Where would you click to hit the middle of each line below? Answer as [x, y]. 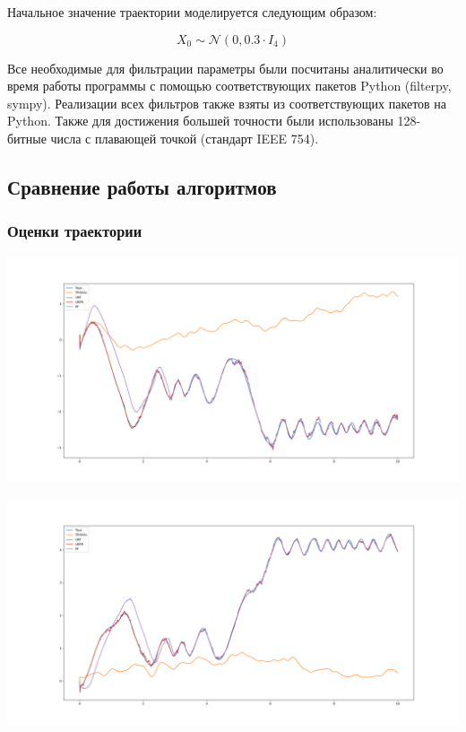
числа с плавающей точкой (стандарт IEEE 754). [185, 138]
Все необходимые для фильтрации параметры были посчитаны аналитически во [225, 68]
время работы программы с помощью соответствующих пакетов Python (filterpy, [229, 86]
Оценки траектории [75, 231]
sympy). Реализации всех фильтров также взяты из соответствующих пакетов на [227, 103]
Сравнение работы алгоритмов [142, 186]
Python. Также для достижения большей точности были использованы [200, 121]
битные [27, 138]
